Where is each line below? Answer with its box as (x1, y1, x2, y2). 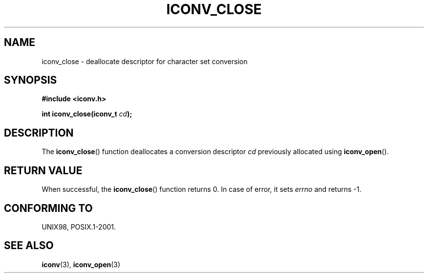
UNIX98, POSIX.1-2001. (42, 222, 116, 231)
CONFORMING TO (4, 202, 93, 214)
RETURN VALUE (4, 164, 83, 177)
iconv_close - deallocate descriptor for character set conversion (42, 57, 248, 66)
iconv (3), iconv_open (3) (42, 260, 121, 269)
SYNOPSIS (4, 74, 57, 87)
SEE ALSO (4, 239, 54, 252)
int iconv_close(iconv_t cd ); (42, 110, 132, 118)
